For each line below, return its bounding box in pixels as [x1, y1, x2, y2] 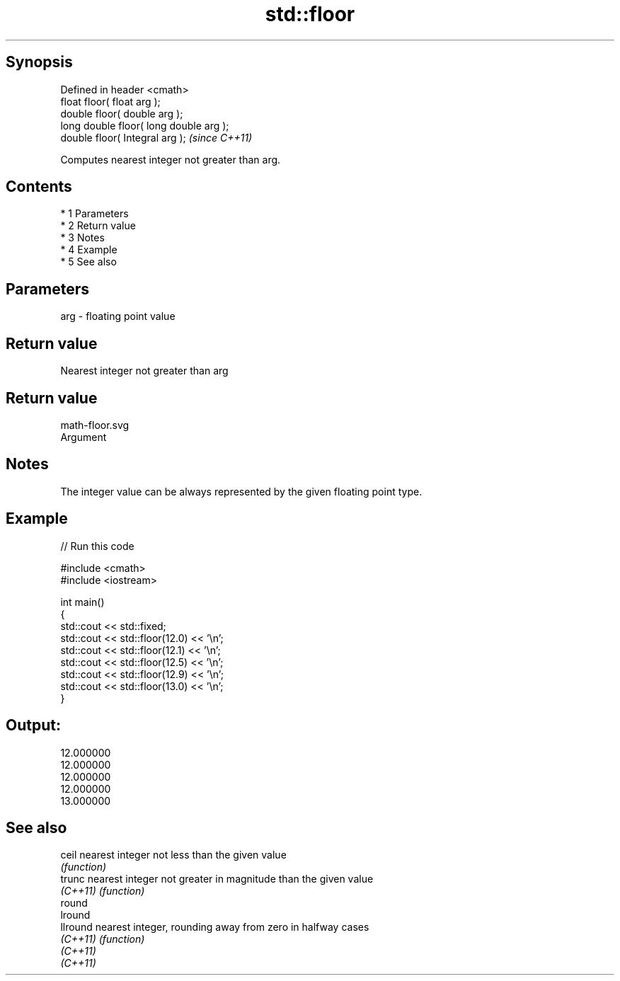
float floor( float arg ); [60, 95, 161, 108]
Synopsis [6, 53, 73, 71]
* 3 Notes [60, 231, 105, 244]
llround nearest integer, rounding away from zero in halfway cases [60, 921, 369, 934]
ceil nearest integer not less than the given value [60, 849, 287, 861]
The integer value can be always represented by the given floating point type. [60, 485, 423, 498]
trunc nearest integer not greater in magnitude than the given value [60, 873, 374, 885]
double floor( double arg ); [60, 107, 183, 120]
